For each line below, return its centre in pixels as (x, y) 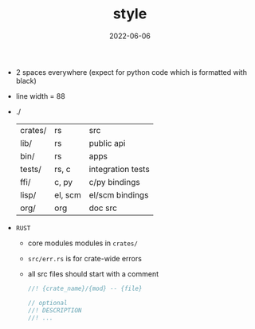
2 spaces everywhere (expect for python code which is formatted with (131, 72)
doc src (103, 208)
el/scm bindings (119, 194)
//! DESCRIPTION (55, 310)
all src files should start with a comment (93, 274)
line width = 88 (40, 96)
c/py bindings (115, 182)
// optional (47, 303)
